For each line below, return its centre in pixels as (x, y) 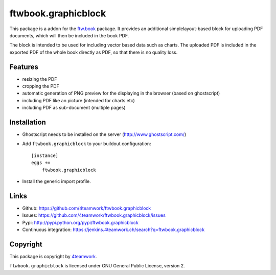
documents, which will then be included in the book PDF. (69, 35)
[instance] (45, 155)
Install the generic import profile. (57, 181)
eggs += (41, 163)
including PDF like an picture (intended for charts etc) (78, 100)
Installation (28, 122)
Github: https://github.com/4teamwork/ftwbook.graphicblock (87, 208)
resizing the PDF (40, 79)
